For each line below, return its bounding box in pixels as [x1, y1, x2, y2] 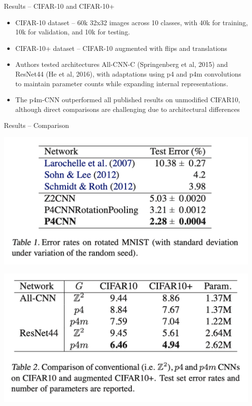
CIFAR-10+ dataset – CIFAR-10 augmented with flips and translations [15, 43, 227, 53]
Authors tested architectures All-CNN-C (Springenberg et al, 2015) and [15, 59, 228, 69]
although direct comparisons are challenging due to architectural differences [15, 104, 240, 114]
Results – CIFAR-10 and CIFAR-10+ [4, 1, 115, 11]
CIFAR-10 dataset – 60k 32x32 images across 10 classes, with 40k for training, [15, 17, 248, 27]
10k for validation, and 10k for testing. [15, 27, 130, 37]
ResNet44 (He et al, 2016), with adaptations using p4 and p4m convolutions [15, 68, 241, 78]
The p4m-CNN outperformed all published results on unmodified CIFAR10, [15, 94, 240, 105]
